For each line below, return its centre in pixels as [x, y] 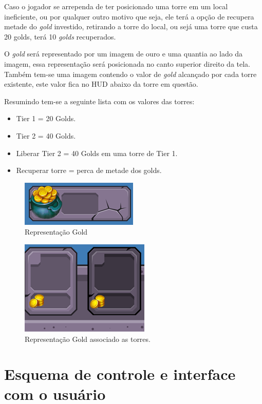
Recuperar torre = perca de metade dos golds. [89, 170]
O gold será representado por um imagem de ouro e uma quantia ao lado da [124, 54]
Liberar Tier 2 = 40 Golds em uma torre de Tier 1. [97, 153]
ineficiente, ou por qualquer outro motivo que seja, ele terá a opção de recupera [129, 16]
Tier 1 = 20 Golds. [46, 118]
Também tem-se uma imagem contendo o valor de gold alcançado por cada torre [130, 74]
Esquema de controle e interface [120, 374]
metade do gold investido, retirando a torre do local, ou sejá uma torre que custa [131, 26]
